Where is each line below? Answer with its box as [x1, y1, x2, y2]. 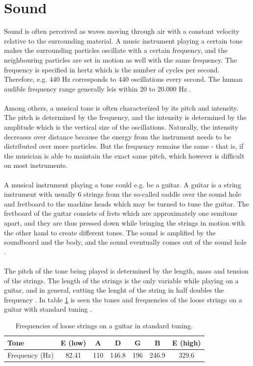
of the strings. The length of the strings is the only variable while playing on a [4, 275, 239, 285]
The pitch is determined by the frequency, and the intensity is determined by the [4, 112, 247, 122]
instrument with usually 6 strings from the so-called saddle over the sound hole [4, 189, 241, 199]
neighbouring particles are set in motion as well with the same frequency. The [4, 54, 237, 65]
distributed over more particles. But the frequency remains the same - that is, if [4, 141, 244, 151]
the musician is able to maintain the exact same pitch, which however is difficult [4, 150, 245, 160]
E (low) [60, 337, 86, 347]
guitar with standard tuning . [4, 304, 92, 314]
